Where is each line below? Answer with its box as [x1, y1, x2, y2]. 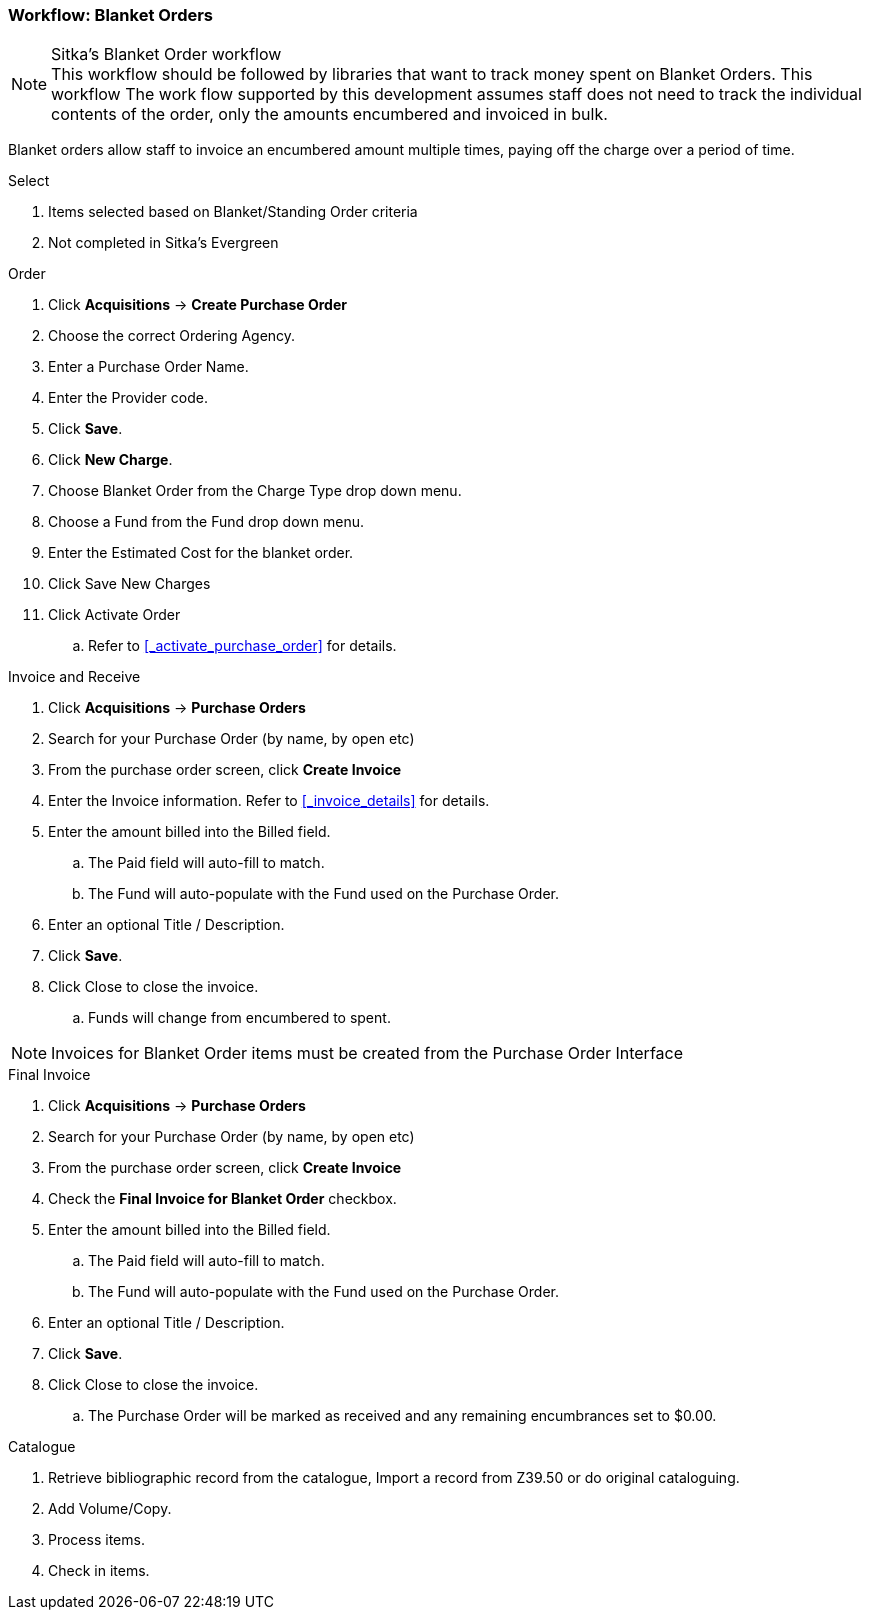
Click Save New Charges [48, 575, 211, 593]
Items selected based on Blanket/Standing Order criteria [48, 203, 418, 221]
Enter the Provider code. [48, 389, 208, 407]
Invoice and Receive [8, 668, 141, 686]
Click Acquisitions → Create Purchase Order [48, 296, 347, 314]
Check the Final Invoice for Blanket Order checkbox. [48, 1190, 397, 1208]
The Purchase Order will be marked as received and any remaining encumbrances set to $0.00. [88, 1407, 717, 1425]
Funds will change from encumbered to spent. [88, 1009, 391, 1027]
